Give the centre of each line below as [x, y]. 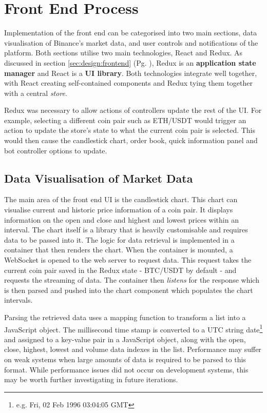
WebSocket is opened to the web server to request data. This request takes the [128, 260]
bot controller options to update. [56, 150]
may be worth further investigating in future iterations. [91, 379]
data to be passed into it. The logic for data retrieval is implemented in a [119, 239]
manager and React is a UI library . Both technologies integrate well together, [131, 73]
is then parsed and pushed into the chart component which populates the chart [129, 290]
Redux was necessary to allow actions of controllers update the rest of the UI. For [133, 110]
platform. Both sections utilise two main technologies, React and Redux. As [123, 53]
